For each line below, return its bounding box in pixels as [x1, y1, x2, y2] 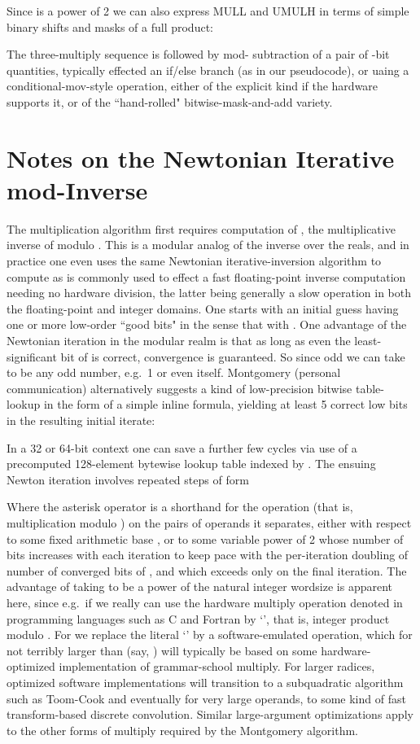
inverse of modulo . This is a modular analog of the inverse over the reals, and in [7, 236, 409, 253]
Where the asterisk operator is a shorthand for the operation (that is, [7, 498, 353, 515]
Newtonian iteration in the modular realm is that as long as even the [7, 332, 351, 349]
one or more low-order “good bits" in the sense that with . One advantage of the [7, 316, 407, 333]
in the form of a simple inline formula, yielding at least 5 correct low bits [43, 396, 408, 413]
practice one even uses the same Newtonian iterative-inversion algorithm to [7, 252, 382, 269]
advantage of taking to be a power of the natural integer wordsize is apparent [7, 578, 393, 595]
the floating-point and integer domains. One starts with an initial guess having [7, 300, 399, 317]
